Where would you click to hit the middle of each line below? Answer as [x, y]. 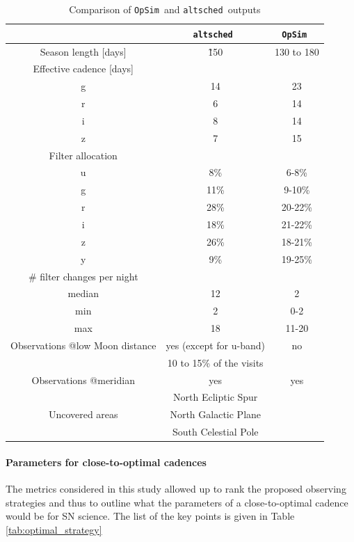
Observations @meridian [83, 380]
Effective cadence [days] [83, 69]
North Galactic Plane [216, 414]
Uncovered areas [83, 414]
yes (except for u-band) [215, 345]
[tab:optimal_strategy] [54, 529]
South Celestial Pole [215, 432]
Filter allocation [83, 155]
